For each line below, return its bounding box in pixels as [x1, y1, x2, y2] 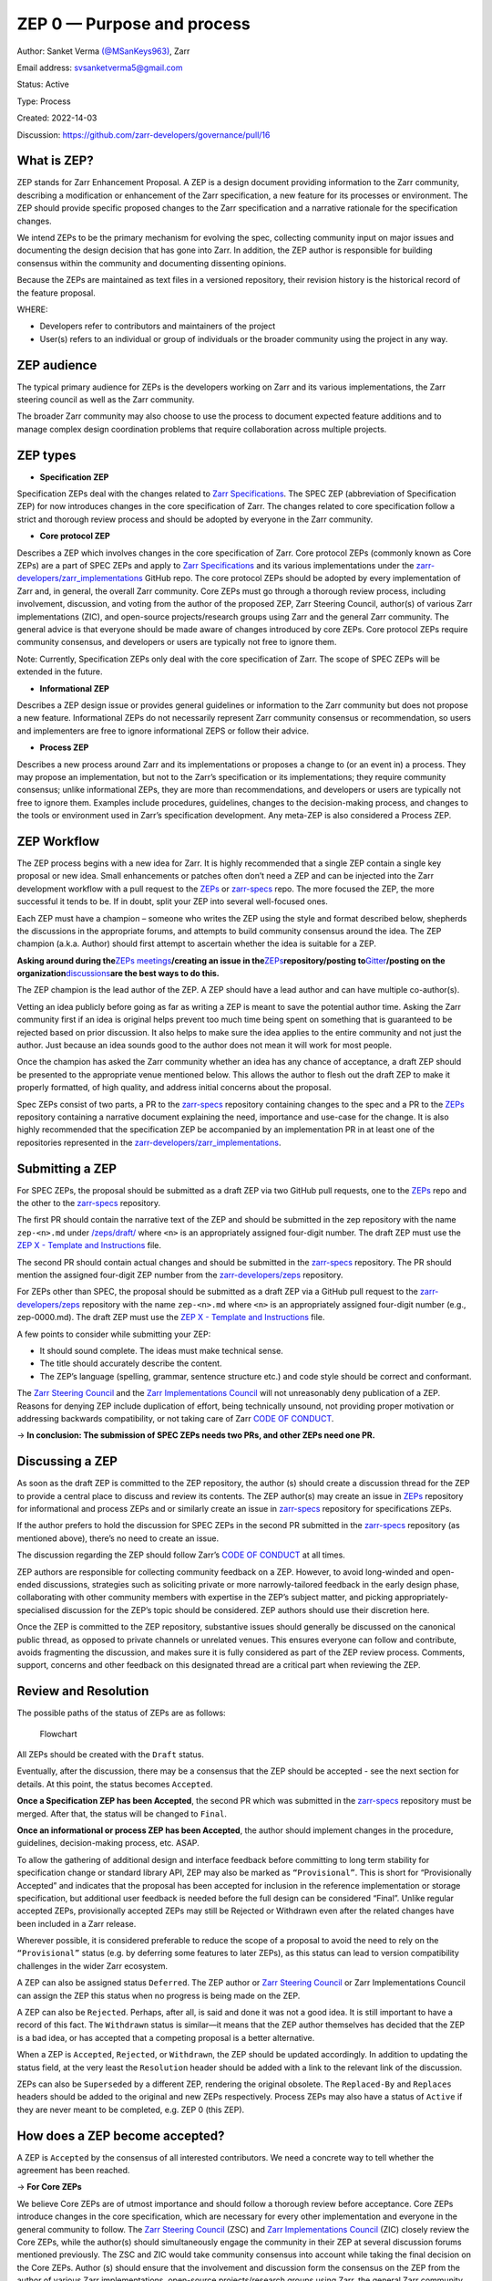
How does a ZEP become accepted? [16, 2128, 225, 2143]
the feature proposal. [16, 287, 96, 298]
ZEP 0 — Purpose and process [16, 14, 251, 34]
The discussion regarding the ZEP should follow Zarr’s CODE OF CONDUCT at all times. [16, 1549, 345, 1560]
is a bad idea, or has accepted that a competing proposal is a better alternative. [16, 2032, 315, 2043]
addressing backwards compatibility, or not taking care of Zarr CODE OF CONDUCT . [16, 1412, 334, 1423]
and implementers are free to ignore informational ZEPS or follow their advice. [16, 725, 310, 736]
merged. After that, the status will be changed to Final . [16, 1807, 228, 1819]
